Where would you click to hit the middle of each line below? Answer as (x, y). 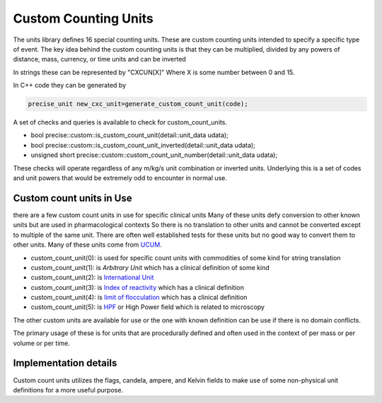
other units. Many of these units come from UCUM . (87, 245)
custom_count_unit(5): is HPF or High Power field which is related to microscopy (148, 307)
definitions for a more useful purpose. (68, 390)
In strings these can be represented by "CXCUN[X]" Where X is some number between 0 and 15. (154, 72)
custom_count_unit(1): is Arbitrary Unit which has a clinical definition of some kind (150, 267)
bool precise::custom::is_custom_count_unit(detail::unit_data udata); (130, 135)
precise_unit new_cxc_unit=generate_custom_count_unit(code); (138, 104)
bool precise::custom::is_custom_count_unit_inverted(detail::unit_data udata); (143, 145)
